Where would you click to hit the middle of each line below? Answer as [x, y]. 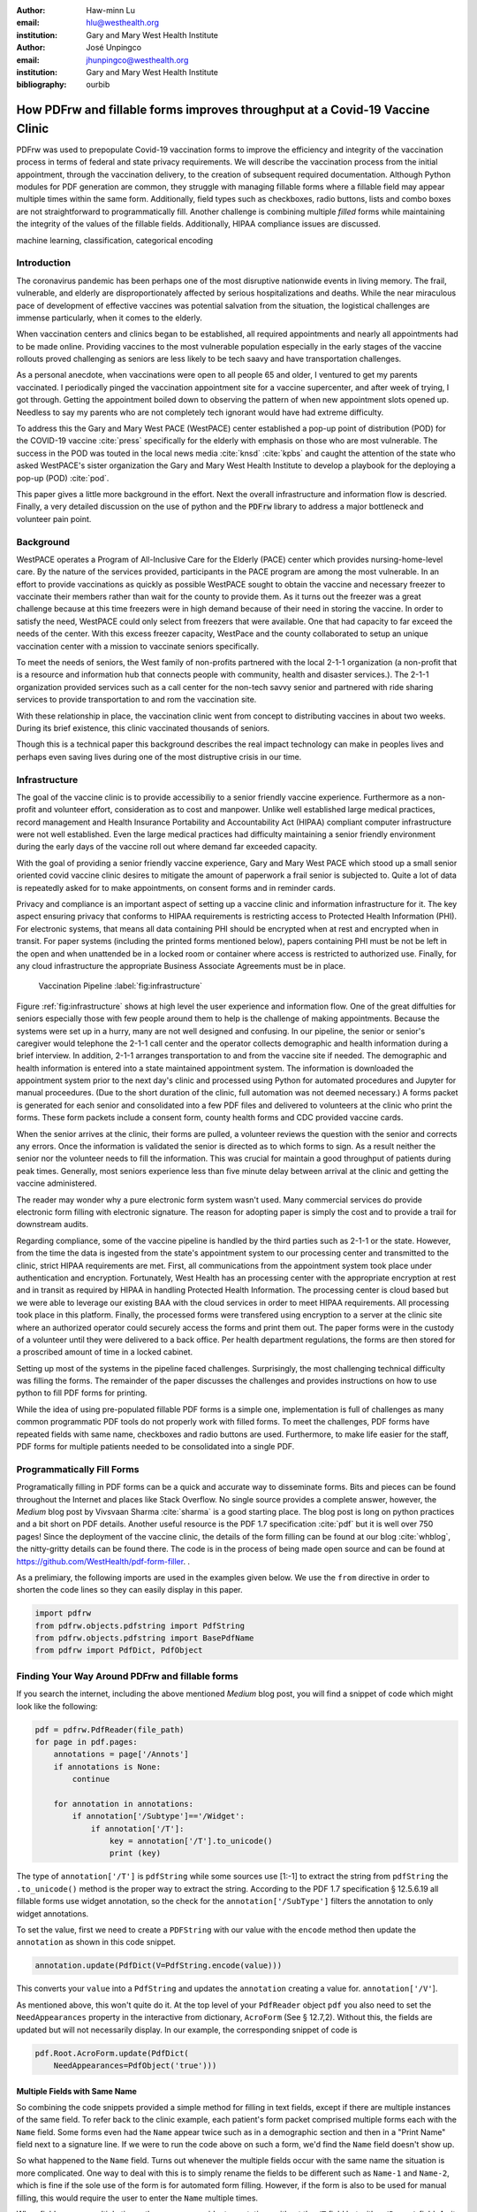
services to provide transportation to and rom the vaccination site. [136, 700]
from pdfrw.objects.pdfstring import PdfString [140, 1625]
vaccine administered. [57, 1183]
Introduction [43, 263]
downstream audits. [52, 1225]
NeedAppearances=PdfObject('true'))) [135, 2065]
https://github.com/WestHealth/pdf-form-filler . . [103, 1561]
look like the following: [57, 1706]
